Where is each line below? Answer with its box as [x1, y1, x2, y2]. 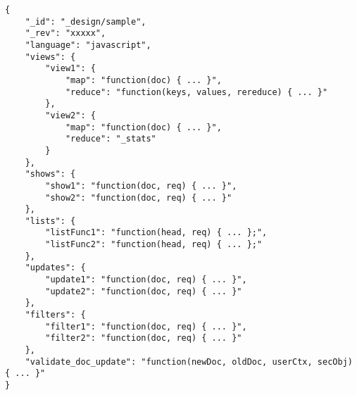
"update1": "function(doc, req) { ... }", [45, 275, 247, 285]
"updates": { [25, 263, 86, 273]
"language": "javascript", [25, 39, 151, 50]
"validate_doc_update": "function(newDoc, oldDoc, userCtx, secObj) [25, 356, 353, 367]
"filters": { [25, 310, 86, 320]
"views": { [25, 51, 76, 62]
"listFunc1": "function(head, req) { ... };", [45, 227, 268, 238]
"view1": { [45, 63, 96, 74]
